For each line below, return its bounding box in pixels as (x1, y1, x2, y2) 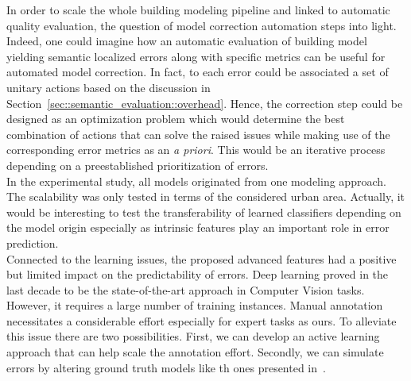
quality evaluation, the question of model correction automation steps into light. (6, 17, 397, 33)
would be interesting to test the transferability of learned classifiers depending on (6, 203, 401, 220)
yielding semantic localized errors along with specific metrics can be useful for (6, 48, 386, 64)
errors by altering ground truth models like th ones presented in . (6, 359, 326, 375)
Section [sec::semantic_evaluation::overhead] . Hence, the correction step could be (6, 94, 403, 111)
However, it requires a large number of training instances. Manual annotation (6, 297, 383, 314)
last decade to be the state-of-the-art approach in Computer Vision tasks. (6, 281, 365, 298)
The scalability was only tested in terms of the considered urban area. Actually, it (6, 188, 405, 205)
